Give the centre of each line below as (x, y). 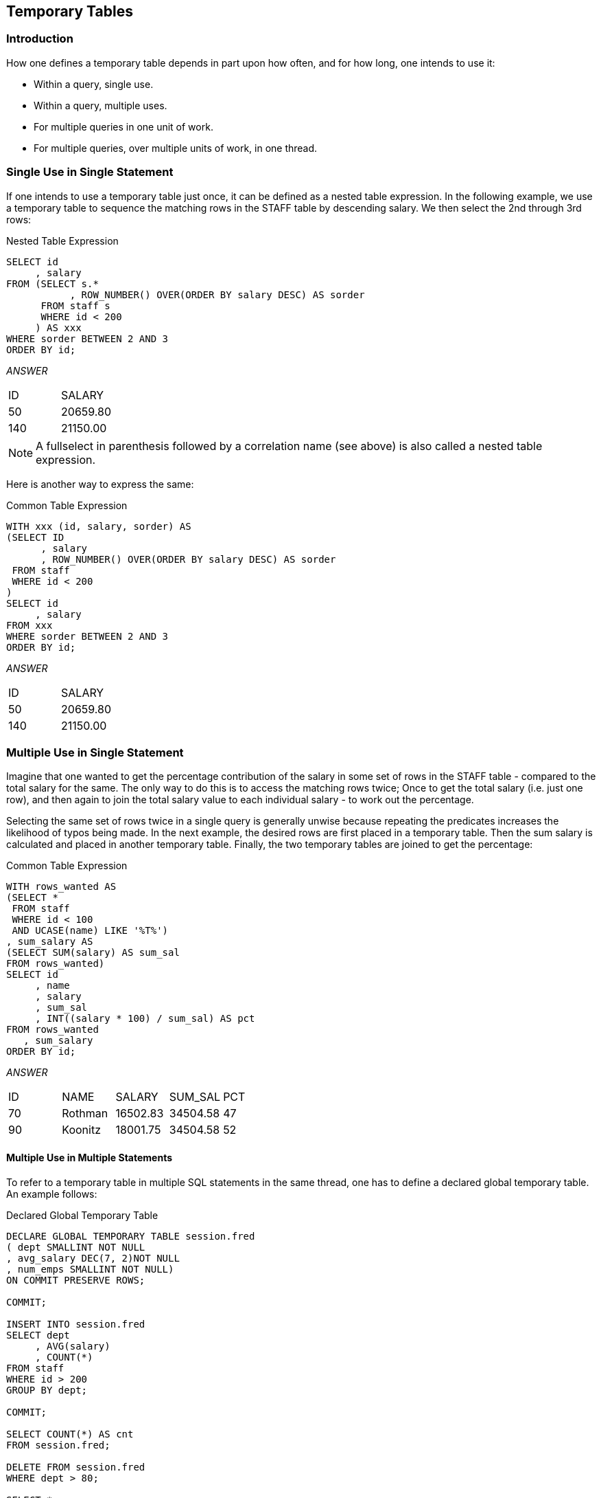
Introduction (40, 39)
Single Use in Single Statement (90, 172)
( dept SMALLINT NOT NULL (76, 1247)
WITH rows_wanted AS (61, 887)
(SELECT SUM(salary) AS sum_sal (93, 953)
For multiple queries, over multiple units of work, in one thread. (176, 148)
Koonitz (81, 1130)
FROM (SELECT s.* (52, 283)
